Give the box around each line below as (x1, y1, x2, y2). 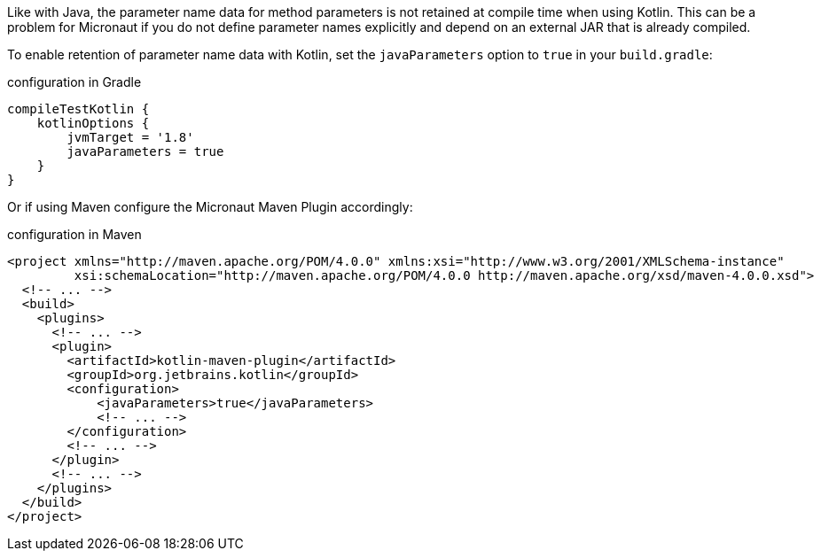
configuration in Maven (7, 227, 142, 242)
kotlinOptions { (36, 116, 150, 130)
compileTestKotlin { (7, 102, 150, 116)
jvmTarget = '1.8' (66, 130, 194, 144)
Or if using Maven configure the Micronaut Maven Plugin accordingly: (7, 199, 413, 214)
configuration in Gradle (7, 74, 142, 89)
